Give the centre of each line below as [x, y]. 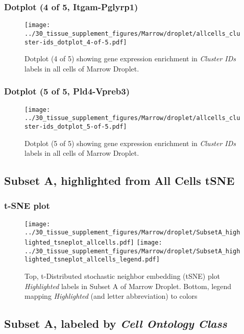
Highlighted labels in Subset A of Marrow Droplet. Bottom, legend [128, 286]
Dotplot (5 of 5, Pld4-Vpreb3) [67, 91]
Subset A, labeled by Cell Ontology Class [116, 324]
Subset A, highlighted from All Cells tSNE [119, 181]
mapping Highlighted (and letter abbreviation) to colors [111, 296]
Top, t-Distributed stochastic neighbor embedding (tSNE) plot [123, 276]
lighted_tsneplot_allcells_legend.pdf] [92, 260]
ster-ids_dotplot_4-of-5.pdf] [76, 42]
